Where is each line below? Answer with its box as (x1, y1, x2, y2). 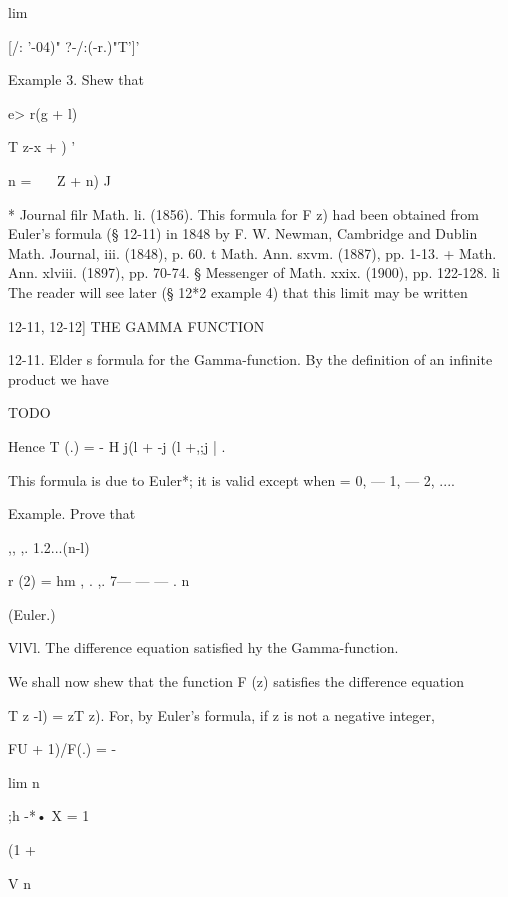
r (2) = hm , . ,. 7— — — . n (8, 570, 190, 591)
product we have (8, 368, 109, 389)
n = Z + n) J (8, 169, 111, 190)
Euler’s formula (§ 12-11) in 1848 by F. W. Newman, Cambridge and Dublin (8, 223, 478, 244)
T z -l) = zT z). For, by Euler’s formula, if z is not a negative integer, (8, 704, 435, 725)
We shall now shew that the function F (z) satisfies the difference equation (8, 671, 464, 692)
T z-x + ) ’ (8, 136, 76, 157)
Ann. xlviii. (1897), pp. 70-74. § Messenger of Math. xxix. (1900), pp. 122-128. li (8, 262, 500, 283)
